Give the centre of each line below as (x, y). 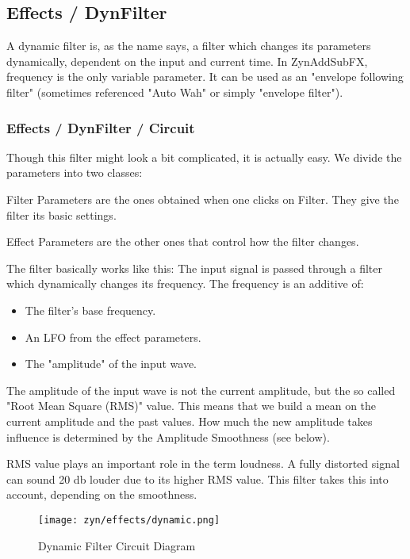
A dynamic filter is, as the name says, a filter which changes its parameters (189, 46)
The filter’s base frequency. (90, 310)
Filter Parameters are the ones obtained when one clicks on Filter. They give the (203, 199)
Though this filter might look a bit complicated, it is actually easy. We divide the (204, 157)
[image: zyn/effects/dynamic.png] (129, 520)
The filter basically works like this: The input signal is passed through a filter (194, 268)
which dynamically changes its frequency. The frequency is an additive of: (185, 283)
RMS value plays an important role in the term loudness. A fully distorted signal (203, 463)
